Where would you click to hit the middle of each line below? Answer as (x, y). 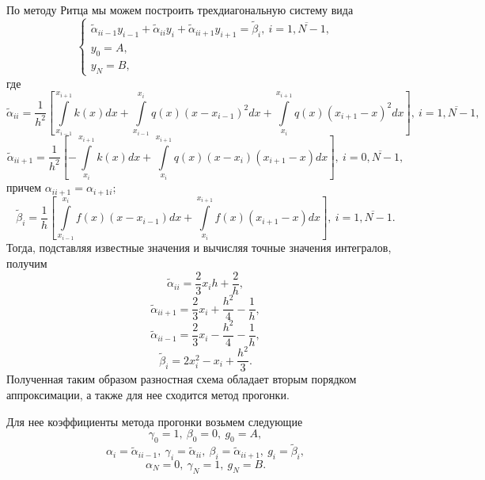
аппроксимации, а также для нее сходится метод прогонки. (148, 395)
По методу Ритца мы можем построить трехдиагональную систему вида (180, 10)
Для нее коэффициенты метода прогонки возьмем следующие (155, 421)
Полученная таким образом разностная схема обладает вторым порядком (182, 379)
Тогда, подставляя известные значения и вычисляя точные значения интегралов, (199, 248)
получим (27, 263)
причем (24, 187)
